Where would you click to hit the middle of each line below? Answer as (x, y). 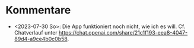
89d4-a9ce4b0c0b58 (41, 39)
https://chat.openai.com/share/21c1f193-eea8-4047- (123, 32)
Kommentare (38, 10)
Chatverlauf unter (36, 32)
